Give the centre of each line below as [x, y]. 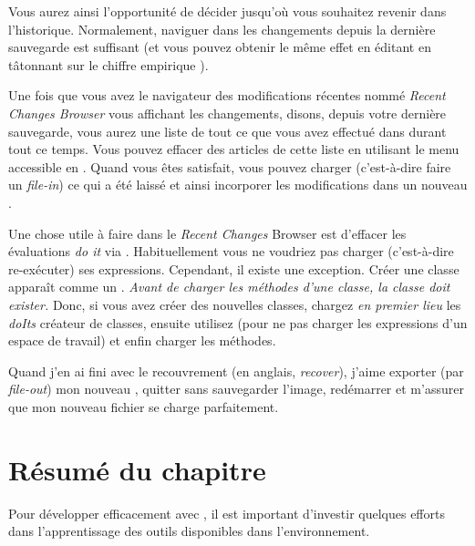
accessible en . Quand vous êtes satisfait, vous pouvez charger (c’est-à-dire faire [230, 166]
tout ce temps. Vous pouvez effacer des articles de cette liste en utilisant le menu [234, 149]
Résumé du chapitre [137, 469]
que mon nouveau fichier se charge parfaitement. [144, 406]
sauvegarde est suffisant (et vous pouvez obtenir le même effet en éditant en [220, 47]
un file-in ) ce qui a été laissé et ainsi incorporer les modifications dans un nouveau [238, 185]
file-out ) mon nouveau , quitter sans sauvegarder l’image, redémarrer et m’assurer [236, 389]
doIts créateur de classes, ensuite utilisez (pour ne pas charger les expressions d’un [238, 322]
